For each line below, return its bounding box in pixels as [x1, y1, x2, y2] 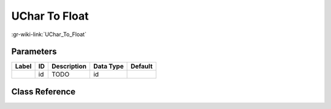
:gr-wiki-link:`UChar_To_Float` [11, 31, 87, 38]
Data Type [93, 62, 124, 70]
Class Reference [11, 86, 76, 97]
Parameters [11, 47, 57, 57]
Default [131, 62, 153, 70]
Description [51, 62, 87, 70]
